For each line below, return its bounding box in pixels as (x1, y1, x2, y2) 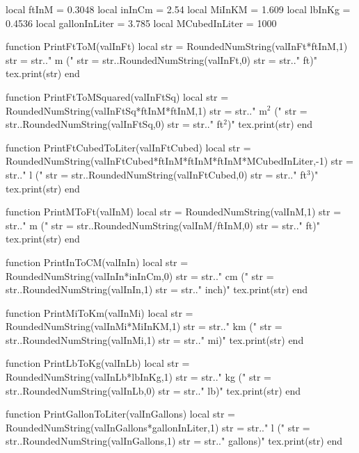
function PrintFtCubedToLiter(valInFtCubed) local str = (6, 140, 251, 154)
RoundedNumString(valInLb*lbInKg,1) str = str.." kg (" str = (6, 370, 271, 384)
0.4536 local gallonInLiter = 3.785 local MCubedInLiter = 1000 (6, 15, 277, 30)
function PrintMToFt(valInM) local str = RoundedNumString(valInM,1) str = (6, 204, 342, 219)
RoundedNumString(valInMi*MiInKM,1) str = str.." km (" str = (6, 319, 282, 333)
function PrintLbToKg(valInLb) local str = (6, 356, 190, 370)
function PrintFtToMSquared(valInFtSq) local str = (6, 89, 229, 104)
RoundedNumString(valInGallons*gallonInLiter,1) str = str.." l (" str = (6, 420, 310, 434)
